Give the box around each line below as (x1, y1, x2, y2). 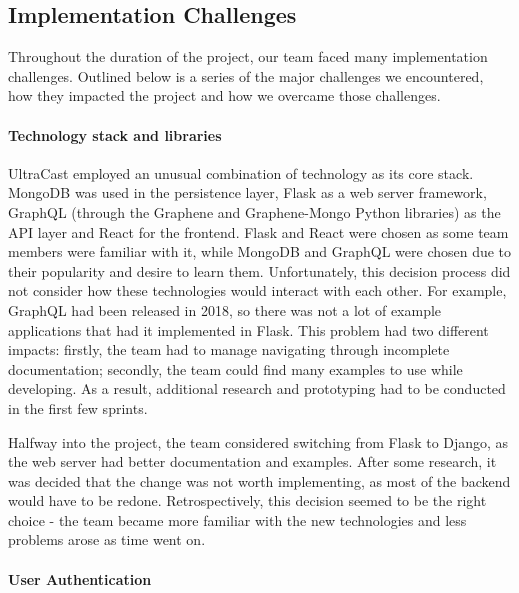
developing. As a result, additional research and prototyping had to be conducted (8, 378, 506, 399)
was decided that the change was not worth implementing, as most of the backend (8, 470, 511, 491)
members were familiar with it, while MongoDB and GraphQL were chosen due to (8, 241, 512, 262)
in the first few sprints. (8, 397, 148, 418)
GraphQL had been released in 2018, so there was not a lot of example (8, 299, 442, 320)
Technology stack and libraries (8, 124, 222, 145)
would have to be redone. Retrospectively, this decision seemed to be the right (8, 490, 487, 511)
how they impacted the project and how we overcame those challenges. (8, 85, 441, 106)
